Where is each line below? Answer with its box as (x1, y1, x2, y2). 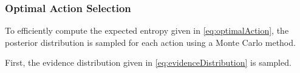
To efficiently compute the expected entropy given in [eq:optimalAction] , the (5, 24, 289, 37)
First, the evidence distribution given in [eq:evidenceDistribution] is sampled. (5, 56, 291, 69)
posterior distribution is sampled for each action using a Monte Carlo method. (5, 36, 296, 48)
